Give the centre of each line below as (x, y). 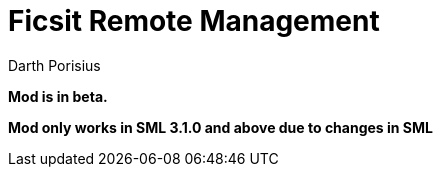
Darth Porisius (54, 65)
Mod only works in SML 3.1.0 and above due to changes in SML (220, 127)
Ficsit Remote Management (194, 21)
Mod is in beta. (58, 96)
